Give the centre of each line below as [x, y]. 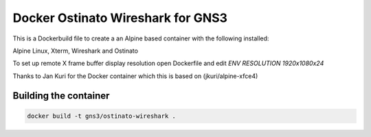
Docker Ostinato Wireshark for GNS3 [120, 18]
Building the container [61, 96]
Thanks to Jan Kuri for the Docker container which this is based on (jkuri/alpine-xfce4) [135, 76]
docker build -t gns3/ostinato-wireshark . [102, 116]
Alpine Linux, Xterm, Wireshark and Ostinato [76, 51]
